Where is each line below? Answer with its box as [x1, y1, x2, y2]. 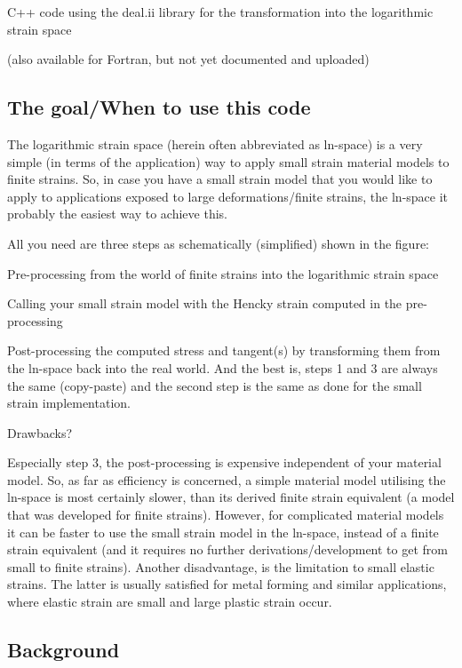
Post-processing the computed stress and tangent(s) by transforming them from [7, 341, 441, 360]
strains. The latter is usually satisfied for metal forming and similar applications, [7, 575, 447, 593]
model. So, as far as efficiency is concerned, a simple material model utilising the [7, 470, 446, 489]
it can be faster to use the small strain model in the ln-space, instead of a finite [7, 522, 439, 541]
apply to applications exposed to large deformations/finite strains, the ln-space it [7, 187, 449, 205]
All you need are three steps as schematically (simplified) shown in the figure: [7, 234, 429, 252]
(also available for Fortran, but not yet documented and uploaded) [7, 50, 370, 68]
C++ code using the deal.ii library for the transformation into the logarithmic [7, 3, 434, 20]
